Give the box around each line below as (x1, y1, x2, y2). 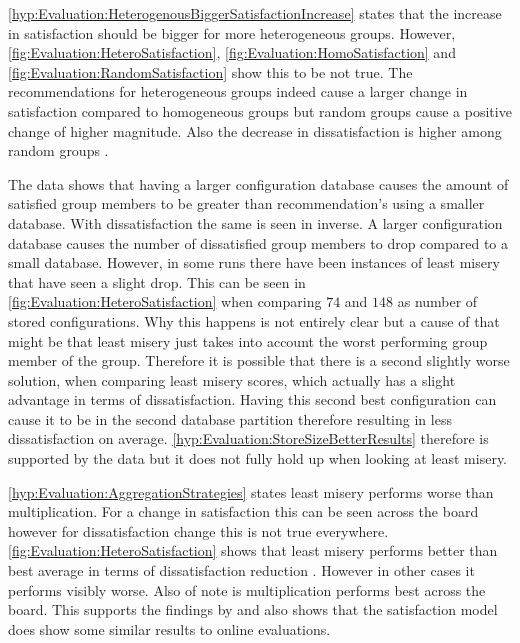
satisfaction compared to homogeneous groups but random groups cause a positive (8, 100, 512, 121)
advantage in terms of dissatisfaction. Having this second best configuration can (8, 389, 497, 410)
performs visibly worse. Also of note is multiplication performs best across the (8, 579, 486, 600)
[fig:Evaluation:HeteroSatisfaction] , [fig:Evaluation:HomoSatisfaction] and (8, 42, 456, 63)
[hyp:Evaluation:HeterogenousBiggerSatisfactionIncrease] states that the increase (8, 3, 502, 23)
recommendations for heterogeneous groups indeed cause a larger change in (8, 81, 468, 102)
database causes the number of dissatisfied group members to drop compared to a (8, 232, 509, 253)
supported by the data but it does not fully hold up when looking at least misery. (8, 448, 507, 469)
